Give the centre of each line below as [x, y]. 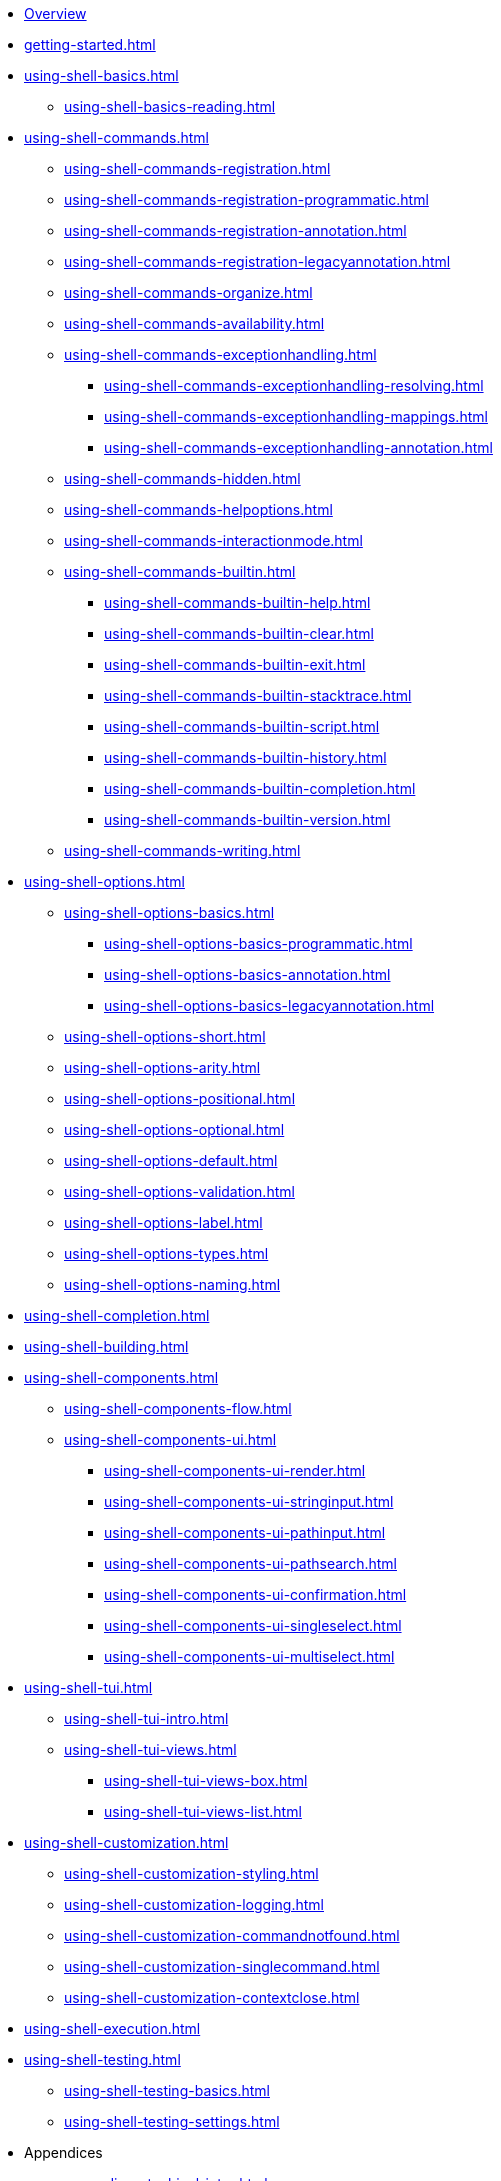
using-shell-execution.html [112, 2028]
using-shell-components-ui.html [170, 1439]
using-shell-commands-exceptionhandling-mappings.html [296, 416]
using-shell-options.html [104, 881]
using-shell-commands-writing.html [182, 850]
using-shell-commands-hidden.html [182, 478]
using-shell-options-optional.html [174, 1129]
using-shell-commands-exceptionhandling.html [220, 354]
